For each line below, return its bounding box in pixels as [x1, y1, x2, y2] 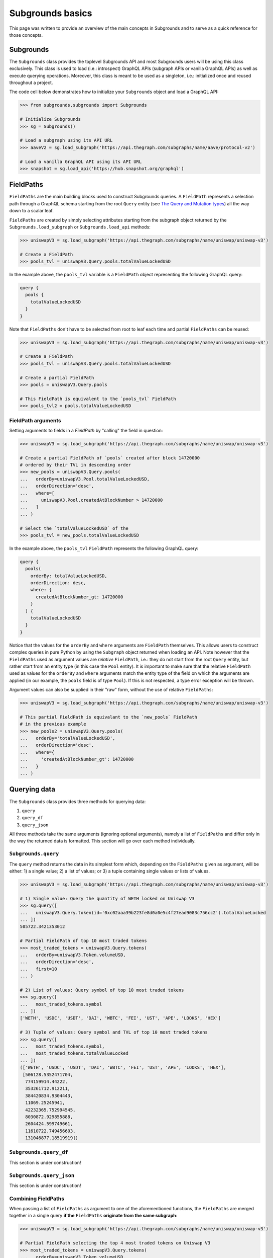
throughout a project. [9, 80, 53, 86]
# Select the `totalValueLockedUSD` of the [20, 525, 129, 531]
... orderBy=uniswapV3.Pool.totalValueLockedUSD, [20, 476, 150, 482]
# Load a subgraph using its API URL [20, 137, 113, 143]
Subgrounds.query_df [9, 1149, 69, 1156]
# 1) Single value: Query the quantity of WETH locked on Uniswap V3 [20, 896, 195, 901]
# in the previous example [20, 721, 86, 727]
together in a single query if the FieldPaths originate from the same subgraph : [9, 1213, 178, 1219]
